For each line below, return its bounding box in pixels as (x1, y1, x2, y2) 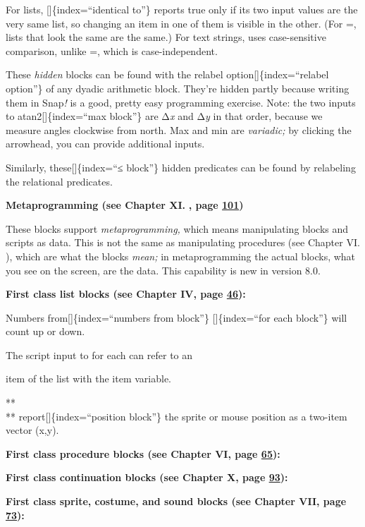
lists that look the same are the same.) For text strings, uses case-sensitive (6, 30, 326, 44)
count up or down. (6, 324, 85, 339)
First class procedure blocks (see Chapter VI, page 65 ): (6, 446, 280, 461)
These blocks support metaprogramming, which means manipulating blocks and (6, 221, 349, 236)
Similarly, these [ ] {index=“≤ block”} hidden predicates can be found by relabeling (6, 159, 356, 174)
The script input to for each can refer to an (6, 347, 193, 362)
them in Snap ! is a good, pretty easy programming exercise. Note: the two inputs (6, 95, 356, 109)
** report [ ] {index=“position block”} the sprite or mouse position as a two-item (6, 408, 347, 423)
